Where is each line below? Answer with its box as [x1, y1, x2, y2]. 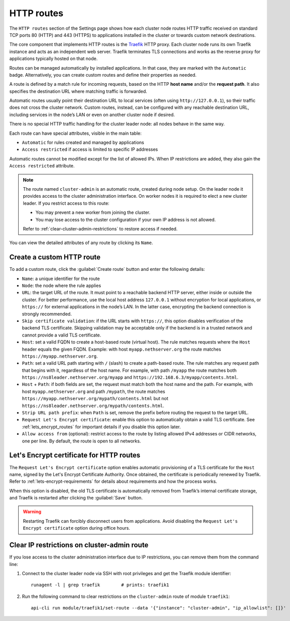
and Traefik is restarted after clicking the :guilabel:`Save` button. [9, 495, 143, 501]
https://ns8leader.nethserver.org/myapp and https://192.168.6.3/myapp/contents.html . [22, 374, 239, 380]
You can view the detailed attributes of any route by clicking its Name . [9, 240, 153, 246]
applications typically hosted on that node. [9, 55, 98, 62]
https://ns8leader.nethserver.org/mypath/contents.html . [22, 403, 164, 409]
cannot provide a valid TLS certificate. [22, 332, 101, 338]
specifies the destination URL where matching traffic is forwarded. [9, 88, 147, 94]
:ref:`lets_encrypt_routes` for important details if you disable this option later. [22, 424, 181, 430]
